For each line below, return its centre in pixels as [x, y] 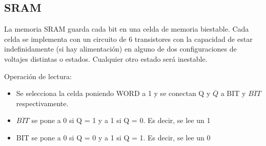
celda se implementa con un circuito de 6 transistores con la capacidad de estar [128, 39]
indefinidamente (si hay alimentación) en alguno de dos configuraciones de [120, 49]
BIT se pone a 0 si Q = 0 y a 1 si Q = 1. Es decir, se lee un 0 [113, 137]
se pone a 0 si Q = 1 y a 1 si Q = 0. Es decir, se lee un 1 [121, 120]
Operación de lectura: [38, 76]
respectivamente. [42, 103]
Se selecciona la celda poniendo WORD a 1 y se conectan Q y [113, 93]
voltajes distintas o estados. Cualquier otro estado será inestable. [106, 58]
